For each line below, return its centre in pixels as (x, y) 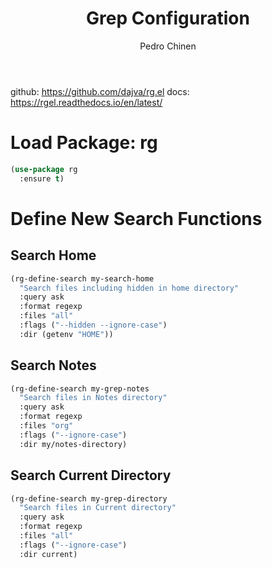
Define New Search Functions (136, 218)
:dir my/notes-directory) (73, 444)
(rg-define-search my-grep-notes (80, 388)
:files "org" (46, 426)
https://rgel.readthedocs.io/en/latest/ (86, 102)
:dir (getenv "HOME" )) (66, 334)
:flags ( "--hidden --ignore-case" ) (93, 325)
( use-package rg (44, 169)
